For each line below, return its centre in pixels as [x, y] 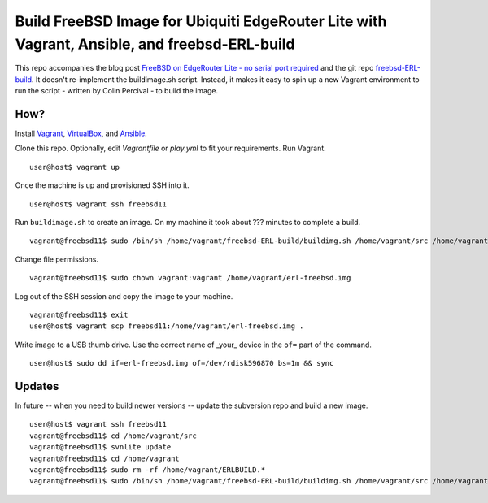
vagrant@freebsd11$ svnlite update [100, 447]
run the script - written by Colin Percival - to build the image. [117, 91]
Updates [37, 386]
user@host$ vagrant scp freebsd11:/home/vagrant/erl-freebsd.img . [167, 326]
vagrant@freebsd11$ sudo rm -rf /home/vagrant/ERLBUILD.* [148, 470]
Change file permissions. [57, 259]
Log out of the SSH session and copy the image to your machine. [124, 296]
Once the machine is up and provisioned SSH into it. [102, 185]
